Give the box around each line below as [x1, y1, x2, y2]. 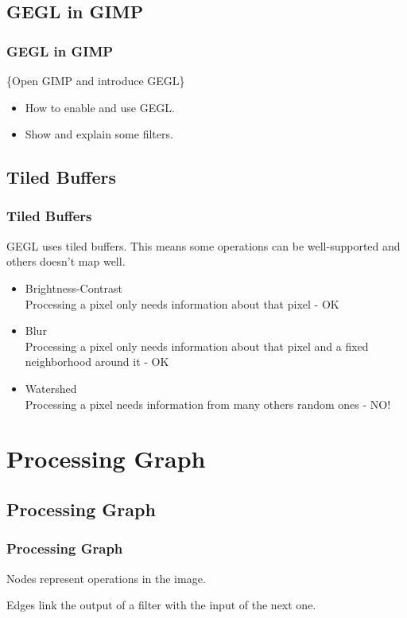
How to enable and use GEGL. [25, 99, 175, 115]
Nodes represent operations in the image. [6, 569, 206, 586]
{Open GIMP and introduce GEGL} [6, 72, 185, 88]
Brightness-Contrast [25, 279, 123, 296]
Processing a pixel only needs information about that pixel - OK [25, 295, 339, 312]
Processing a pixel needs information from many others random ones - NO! [25, 395, 391, 412]
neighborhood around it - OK [25, 353, 169, 370]
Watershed [25, 379, 77, 396]
